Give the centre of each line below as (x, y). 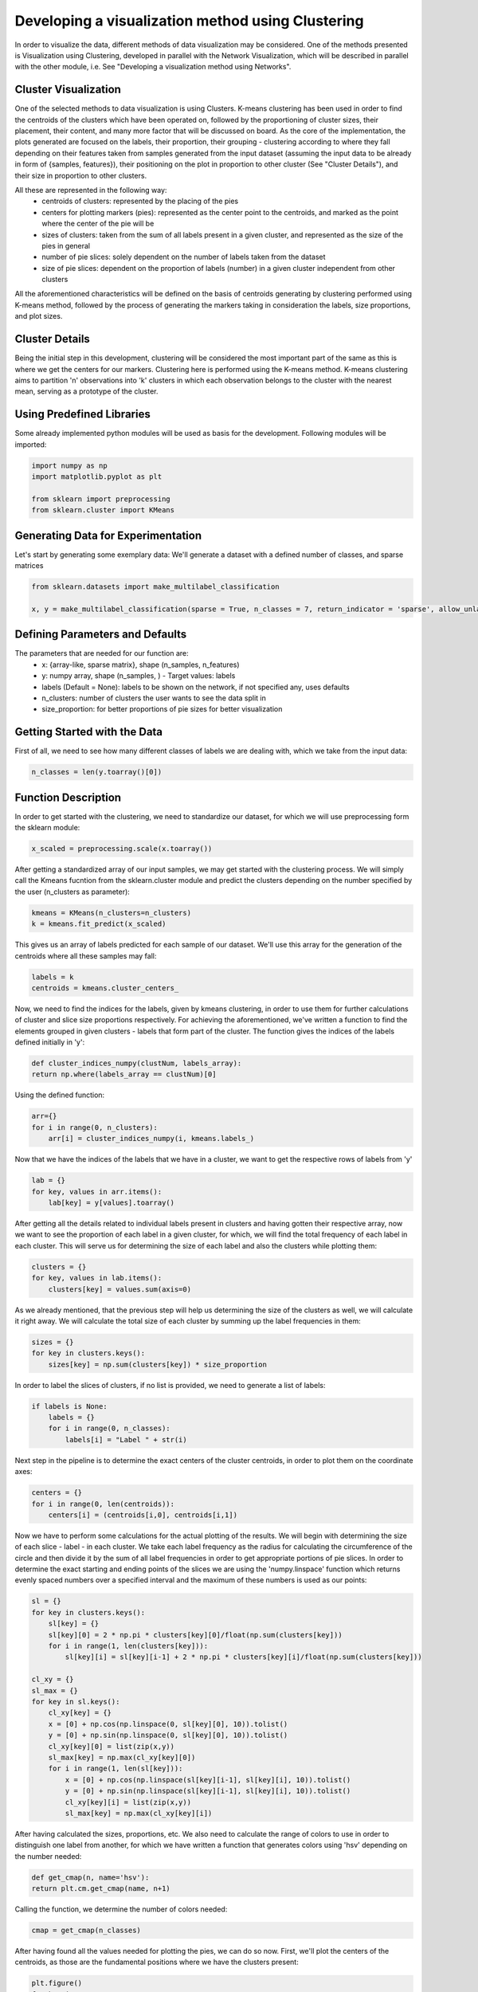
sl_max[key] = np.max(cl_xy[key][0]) (122, 1757)
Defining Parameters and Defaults (101, 635)
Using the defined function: (60, 1095)
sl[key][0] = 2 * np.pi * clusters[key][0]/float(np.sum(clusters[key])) (195, 1635)
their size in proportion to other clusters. (81, 175)
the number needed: (48, 1856)
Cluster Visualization (68, 90)
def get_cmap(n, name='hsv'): (90, 1877)
